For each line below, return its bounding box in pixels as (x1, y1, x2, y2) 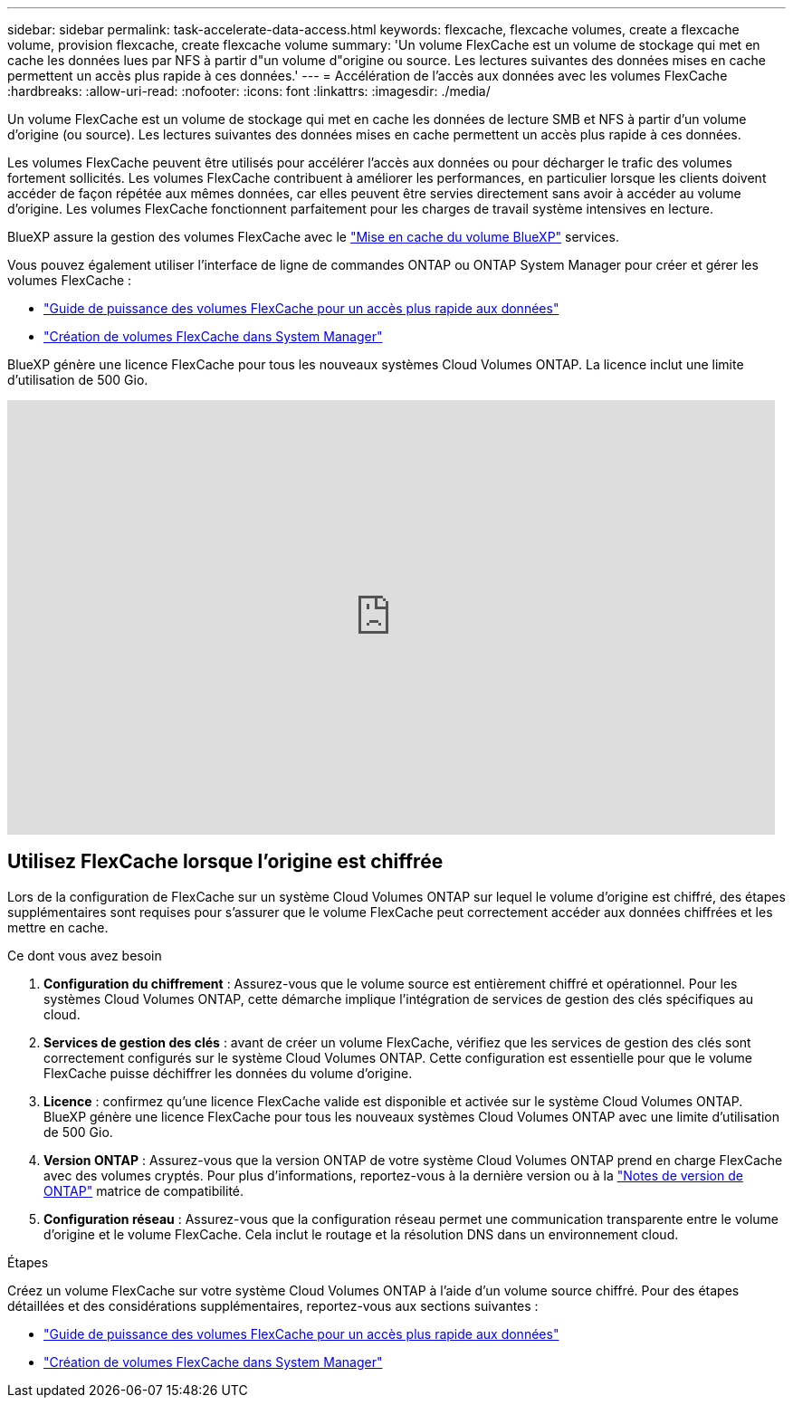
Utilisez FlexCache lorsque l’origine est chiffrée (7, 850, 444, 874)
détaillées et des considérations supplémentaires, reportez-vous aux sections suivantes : (7, 1297, 539, 1314)
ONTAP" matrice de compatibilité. (43, 1182, 244, 1199)
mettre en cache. (7, 919, 109, 935)
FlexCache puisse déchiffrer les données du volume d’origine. (43, 1065, 413, 1081)
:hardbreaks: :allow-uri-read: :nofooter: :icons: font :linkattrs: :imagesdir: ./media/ (7, 83, 491, 99)
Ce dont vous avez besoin (7, 947, 162, 963)
